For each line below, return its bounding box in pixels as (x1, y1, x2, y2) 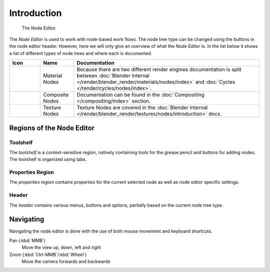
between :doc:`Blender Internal (76, 72, 150, 79)
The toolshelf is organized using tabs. (9, 156, 87, 162)
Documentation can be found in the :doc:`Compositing (76, 91, 205, 98)
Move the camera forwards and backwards (21, 258, 110, 264)
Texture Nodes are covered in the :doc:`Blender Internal (76, 104, 208, 111)
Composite (43, 91, 69, 98)
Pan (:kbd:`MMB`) (9, 237, 46, 243)
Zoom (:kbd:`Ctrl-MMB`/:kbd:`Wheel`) (9, 251, 87, 257)
